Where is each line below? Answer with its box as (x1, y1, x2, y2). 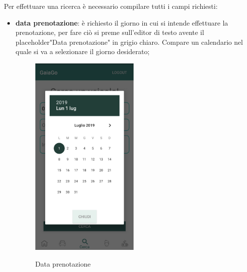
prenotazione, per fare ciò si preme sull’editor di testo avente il (15, 27, 204, 37)
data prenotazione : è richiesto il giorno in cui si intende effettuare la (15, 17, 228, 28)
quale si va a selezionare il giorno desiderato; (15, 46, 150, 57)
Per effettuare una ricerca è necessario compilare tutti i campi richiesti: (4, 1, 218, 11)
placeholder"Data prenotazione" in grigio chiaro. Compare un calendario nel (15, 36, 243, 47)
